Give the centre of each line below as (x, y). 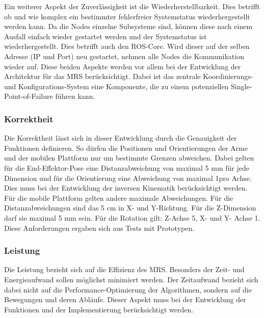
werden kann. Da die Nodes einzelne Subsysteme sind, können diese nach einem (128, 26)
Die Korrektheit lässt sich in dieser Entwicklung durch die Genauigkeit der (121, 138)
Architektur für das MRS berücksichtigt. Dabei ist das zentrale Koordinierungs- (129, 76)
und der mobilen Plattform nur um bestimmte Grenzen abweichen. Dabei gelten (129, 158)
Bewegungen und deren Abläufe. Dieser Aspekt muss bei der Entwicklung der (125, 299)
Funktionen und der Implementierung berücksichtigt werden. (99, 309)
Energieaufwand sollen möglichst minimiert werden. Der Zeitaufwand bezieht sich (131, 279)
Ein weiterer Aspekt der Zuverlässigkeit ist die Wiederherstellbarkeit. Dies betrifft (132, 6)
